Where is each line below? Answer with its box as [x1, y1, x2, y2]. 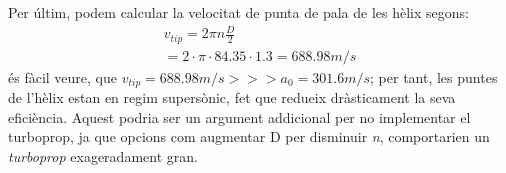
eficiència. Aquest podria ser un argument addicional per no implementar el [8, 106, 471, 127]
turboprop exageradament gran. [8, 145, 198, 166]
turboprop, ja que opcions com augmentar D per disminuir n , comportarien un [8, 126, 490, 147]
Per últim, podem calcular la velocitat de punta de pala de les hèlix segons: [8, 2, 469, 22]
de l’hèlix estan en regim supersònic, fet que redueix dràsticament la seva [8, 87, 456, 108]
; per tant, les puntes [370, 66, 498, 87]
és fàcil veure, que [8, 66, 117, 87]
